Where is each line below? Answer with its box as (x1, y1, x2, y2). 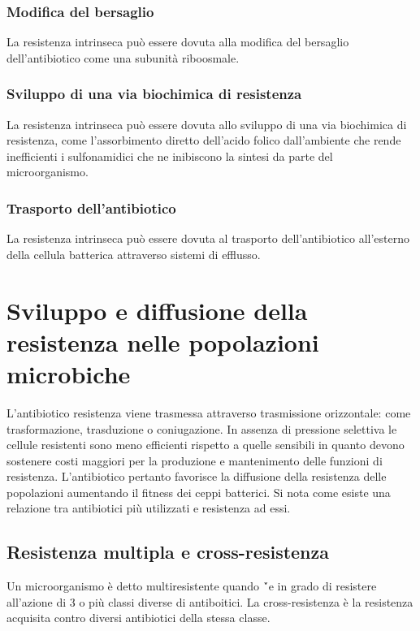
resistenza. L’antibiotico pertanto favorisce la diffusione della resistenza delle (6, 468, 387, 485)
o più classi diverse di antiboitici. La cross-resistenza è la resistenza (79, 593, 414, 610)
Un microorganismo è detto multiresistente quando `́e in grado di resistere (6, 577, 377, 594)
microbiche (6, 357, 131, 390)
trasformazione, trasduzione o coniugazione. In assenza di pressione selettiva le (6, 420, 397, 437)
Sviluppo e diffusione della (6, 293, 308, 326)
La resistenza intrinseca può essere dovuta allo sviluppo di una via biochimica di (6, 115, 407, 132)
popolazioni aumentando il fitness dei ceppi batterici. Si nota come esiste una (6, 483, 391, 500)
